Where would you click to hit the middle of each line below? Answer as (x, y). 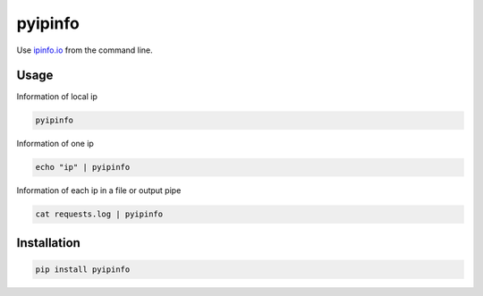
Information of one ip (55, 144)
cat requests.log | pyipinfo (99, 214)
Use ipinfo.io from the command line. (85, 50)
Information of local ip (57, 97)
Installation (48, 243)
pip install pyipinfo (83, 269)
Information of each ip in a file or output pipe (99, 190)
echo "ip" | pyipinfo (83, 167)
